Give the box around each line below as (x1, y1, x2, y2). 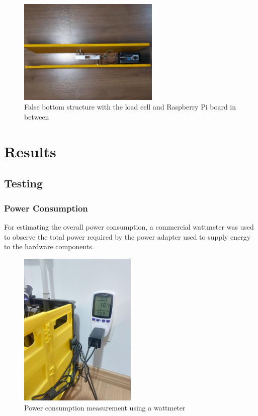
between (24, 111, 49, 122)
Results (4, 141, 56, 161)
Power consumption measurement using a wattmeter (24, 402, 186, 412)
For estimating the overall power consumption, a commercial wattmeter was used (4, 221, 254, 232)
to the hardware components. (4, 241, 94, 252)
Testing (4, 175, 43, 191)
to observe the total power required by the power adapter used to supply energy (4, 231, 251, 242)
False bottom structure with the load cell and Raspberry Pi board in (24, 101, 236, 112)
